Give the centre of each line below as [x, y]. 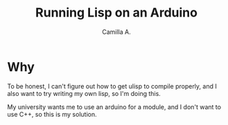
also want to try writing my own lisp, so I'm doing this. [84, 93]
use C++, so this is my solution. [52, 114]
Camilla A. [116, 32]
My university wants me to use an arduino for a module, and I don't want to [114, 107]
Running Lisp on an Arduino [116, 13]
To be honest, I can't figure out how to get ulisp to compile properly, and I [112, 86]
